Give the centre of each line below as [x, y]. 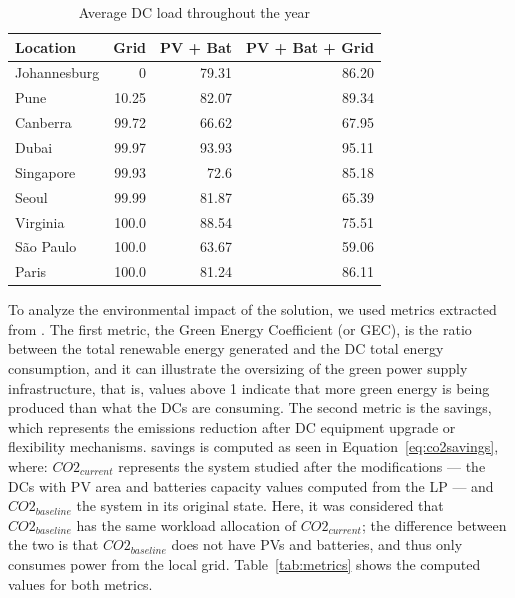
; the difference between [434, 524]
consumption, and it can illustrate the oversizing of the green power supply [238, 368]
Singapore [45, 171]
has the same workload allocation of [186, 524]
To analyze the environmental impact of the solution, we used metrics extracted [252, 309]
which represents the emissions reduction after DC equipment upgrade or [232, 426]
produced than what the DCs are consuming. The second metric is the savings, [250, 407]
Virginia [40, 221]
